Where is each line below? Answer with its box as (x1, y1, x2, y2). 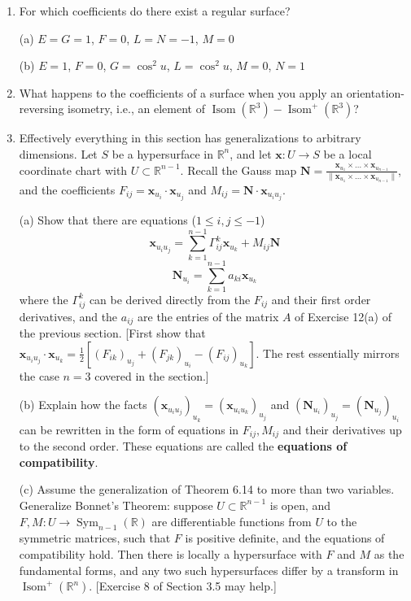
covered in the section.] (94, 367, 209, 384)
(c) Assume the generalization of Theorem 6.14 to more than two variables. (19, 481, 395, 498)
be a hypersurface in (111, 145, 213, 162)
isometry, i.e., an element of (68, 100, 205, 117)
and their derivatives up (282, 420, 402, 438)
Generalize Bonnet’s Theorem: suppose (19, 496, 213, 513)
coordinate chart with (19, 161, 128, 178)
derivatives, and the (19, 307, 118, 324)
